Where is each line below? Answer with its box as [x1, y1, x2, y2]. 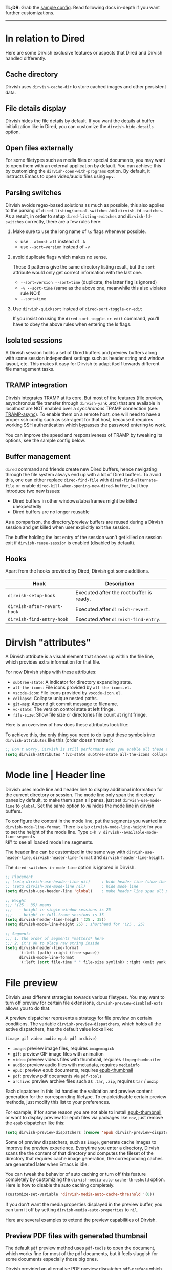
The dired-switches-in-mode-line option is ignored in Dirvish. [5, 864, 136, 871]
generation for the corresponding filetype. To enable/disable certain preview [5, 1093, 167, 1100]
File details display [5, 104, 67, 113]
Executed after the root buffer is [75, 589, 152, 596]
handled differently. [5, 55, 47, 61]
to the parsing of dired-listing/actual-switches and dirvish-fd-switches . [5, 208, 163, 214]
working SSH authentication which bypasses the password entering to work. [5, 422, 167, 428]
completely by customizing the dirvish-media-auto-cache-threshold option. [5, 1176, 165, 1183]
